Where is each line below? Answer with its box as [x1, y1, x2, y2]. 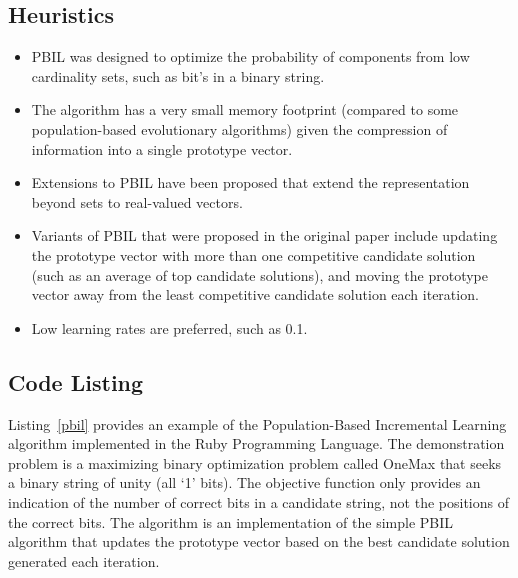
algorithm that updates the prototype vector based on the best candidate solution [8, 531, 510, 552]
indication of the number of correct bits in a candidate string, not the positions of [8, 491, 510, 512]
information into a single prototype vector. [31, 138, 293, 159]
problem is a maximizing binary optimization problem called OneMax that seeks [8, 452, 502, 473]
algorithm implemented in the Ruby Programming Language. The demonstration [8, 433, 505, 454]
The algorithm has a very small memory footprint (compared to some [31, 99, 459, 120]
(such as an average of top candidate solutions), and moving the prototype [31, 264, 488, 285]
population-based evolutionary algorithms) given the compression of [31, 118, 448, 139]
